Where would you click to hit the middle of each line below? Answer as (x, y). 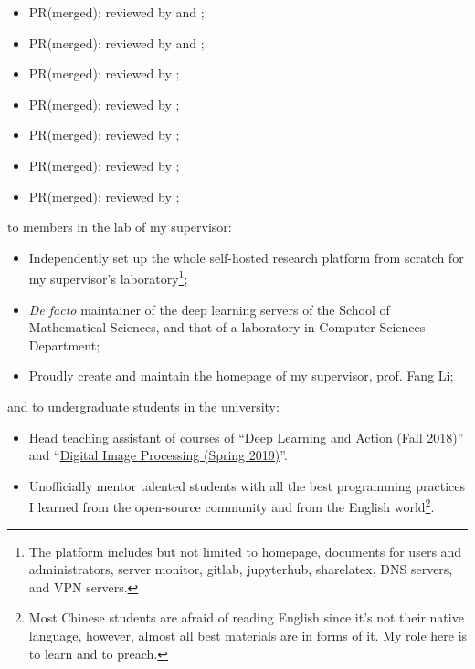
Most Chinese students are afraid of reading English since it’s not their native (246, 617)
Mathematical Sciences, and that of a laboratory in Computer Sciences (227, 327)
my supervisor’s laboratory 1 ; (108, 277)
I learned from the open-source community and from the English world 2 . (232, 505)
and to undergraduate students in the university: (143, 406)
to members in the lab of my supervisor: (120, 227)
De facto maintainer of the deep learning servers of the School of (209, 309)
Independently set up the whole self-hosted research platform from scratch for (246, 257)
